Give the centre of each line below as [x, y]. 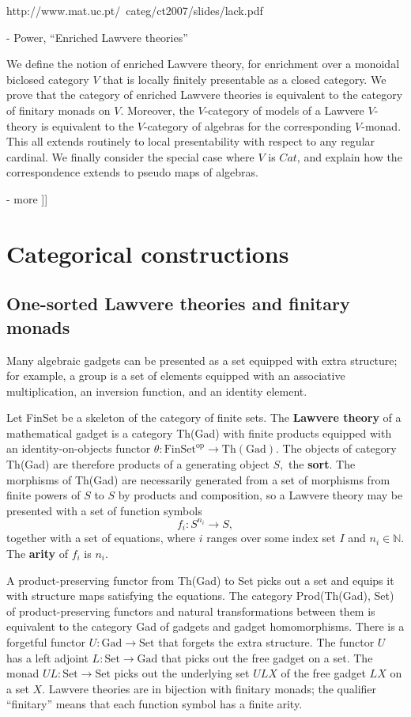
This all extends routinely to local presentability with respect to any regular [191, 141]
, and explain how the [349, 156]
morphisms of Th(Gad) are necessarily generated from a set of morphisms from [198, 479]
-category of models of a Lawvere [284, 110]
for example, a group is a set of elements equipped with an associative [176, 376]
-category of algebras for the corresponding [247, 125]
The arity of [37, 553]
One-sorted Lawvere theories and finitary [178, 303]
